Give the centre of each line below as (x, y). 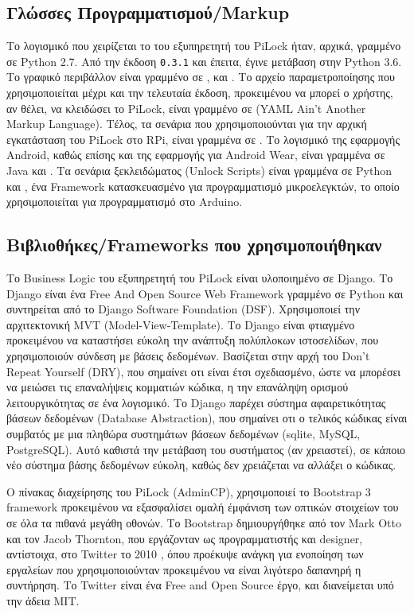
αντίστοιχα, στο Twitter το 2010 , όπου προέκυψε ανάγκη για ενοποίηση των (185, 554)
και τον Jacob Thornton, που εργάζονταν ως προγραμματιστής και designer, (185, 538)
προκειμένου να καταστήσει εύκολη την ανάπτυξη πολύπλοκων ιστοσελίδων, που (193, 340)
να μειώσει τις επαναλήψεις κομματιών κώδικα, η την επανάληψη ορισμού (178, 387)
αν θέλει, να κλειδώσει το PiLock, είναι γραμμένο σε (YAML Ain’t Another (186, 108)
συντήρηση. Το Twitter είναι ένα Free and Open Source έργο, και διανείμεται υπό (200, 585)
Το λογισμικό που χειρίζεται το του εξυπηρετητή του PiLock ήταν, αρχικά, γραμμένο (204, 46)
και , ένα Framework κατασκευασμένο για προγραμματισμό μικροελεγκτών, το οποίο (203, 186)
